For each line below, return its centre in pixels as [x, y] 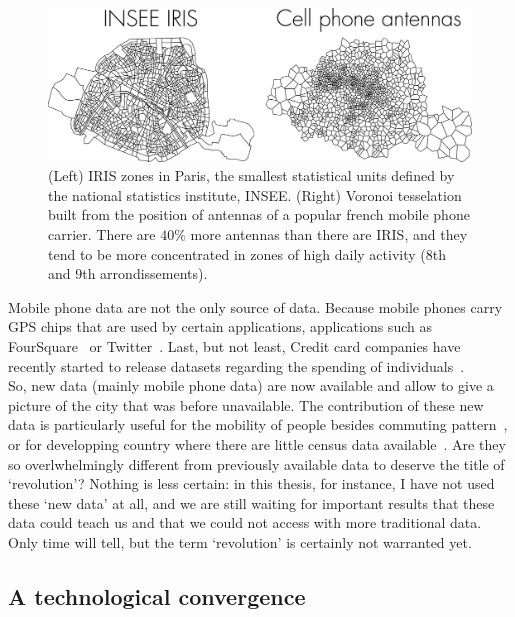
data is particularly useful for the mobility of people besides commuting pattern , [258, 424]
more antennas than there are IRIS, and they [329, 233]
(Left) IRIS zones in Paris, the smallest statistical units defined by [251, 175]
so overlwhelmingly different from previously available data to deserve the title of [256, 463]
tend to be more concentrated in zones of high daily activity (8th [247, 253]
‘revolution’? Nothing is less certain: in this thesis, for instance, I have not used [251, 483]
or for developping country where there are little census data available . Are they [257, 443]
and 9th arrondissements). [128, 273]
